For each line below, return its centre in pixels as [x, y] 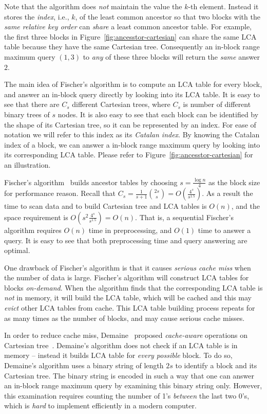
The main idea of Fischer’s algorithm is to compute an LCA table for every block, [133, 84]
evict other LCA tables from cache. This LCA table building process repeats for [130, 308]
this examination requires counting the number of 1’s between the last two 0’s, [127, 395]
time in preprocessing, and [130, 230]
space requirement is [36, 217]
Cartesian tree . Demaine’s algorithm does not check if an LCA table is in [121, 345]
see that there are [32, 104]
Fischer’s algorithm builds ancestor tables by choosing [91, 182]
